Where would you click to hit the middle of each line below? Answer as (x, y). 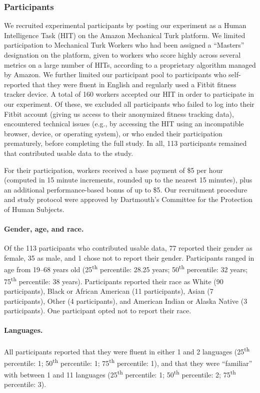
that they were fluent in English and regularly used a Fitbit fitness (134, 84)
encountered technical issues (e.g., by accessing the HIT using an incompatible (124, 124)
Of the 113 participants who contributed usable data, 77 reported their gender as (128, 248)
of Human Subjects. (34, 209)
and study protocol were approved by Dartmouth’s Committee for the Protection (128, 199)
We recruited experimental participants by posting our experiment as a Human (125, 25)
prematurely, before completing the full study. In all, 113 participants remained (125, 143)
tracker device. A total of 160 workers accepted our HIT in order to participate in (129, 94)
